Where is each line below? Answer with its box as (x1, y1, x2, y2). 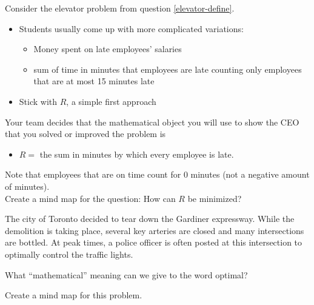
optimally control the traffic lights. (5, 247, 133, 260)
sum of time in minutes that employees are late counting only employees (33, 62, 302, 75)
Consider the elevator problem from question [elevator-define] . (5, 2, 235, 14)
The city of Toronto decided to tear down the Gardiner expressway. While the (5, 212, 295, 225)
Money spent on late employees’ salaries (33, 42, 182, 55)
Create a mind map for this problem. (5, 289, 142, 301)
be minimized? (187, 192, 242, 204)
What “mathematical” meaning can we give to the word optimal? (5, 268, 248, 281)
